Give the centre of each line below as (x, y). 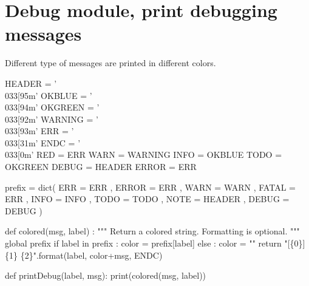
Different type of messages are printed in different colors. (110, 63)
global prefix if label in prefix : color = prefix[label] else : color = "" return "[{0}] (155, 243)
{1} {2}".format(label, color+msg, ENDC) (84, 255)
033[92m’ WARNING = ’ (52, 119)
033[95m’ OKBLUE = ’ (49, 95)
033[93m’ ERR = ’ (39, 131)
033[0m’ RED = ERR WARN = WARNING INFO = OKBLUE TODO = (144, 155)
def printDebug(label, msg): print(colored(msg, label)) (106, 275)
